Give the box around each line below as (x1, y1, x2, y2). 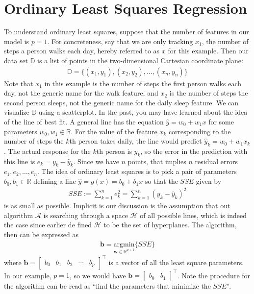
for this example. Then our (168, 46, 249, 56)
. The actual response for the (4, 146, 91, 156)
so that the (145, 176, 178, 186)
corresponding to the (168, 126, 231, 136)
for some (208, 116, 234, 126)
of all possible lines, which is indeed (140, 210, 247, 220)
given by (196, 176, 222, 186)
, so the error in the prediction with (140, 146, 248, 156)
